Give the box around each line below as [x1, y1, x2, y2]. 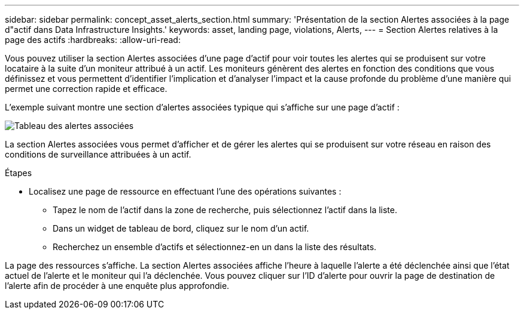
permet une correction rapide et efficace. [5, 84, 167, 94]
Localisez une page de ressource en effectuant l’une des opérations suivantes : [29, 186, 342, 196]
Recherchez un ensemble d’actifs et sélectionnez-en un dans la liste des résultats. [53, 242, 377, 252]
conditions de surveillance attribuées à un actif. [5, 149, 191, 159]
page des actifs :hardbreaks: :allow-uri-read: [5, 35, 181, 45]
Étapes [5, 168, 32, 178]
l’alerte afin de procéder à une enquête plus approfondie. [5, 281, 230, 291]
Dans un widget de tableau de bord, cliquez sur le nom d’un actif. [53, 223, 309, 233]
